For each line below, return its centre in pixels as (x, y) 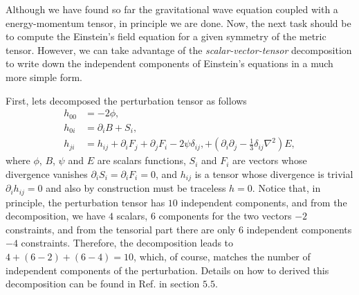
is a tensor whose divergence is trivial (274, 173)
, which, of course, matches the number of (222, 257)
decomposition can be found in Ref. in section (103, 284)
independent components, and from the (264, 202)
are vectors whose (270, 160)
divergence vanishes (47, 173)
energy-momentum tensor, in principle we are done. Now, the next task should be (178, 23)
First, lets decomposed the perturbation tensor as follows (126, 100)
